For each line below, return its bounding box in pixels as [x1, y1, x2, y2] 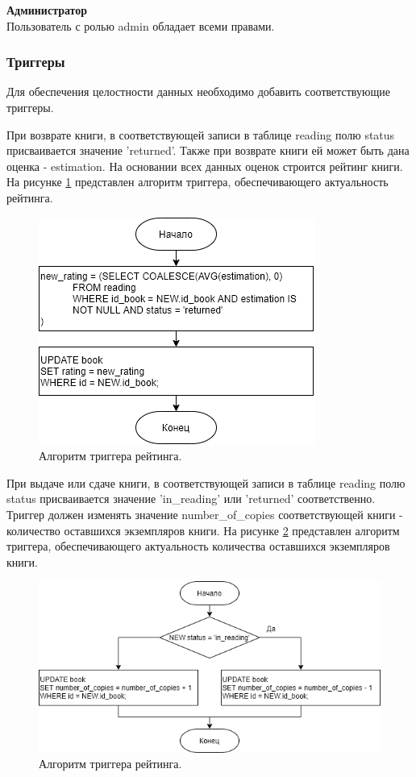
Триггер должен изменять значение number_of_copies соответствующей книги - [6, 505, 403, 522]
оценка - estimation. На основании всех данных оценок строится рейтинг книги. [6, 157, 403, 174]
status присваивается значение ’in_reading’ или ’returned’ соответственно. [6, 490, 376, 507]
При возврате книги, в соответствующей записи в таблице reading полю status [6, 126, 395, 143]
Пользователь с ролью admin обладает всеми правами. [6, 17, 275, 34]
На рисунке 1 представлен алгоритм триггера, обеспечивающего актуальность [6, 173, 389, 190]
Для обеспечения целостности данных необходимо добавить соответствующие [6, 83, 390, 100]
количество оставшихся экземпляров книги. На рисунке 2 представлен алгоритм [6, 521, 400, 538]
